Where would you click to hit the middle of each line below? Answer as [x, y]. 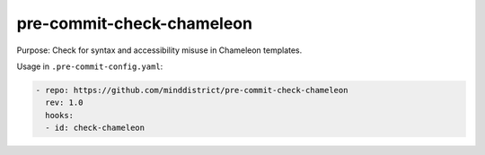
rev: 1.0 [64, 103]
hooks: [60, 115]
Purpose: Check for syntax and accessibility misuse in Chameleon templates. [159, 50]
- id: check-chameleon [95, 128]
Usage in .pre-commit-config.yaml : [90, 66]
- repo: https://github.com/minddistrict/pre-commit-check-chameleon [192, 90]
